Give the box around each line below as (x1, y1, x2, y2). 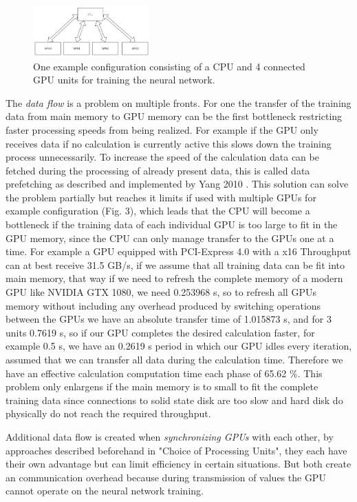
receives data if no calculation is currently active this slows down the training (6, 136, 332, 150)
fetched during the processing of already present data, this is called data (6, 163, 310, 177)
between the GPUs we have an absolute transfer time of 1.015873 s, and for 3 (6, 312, 332, 326)
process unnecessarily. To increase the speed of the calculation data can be (6, 150, 319, 164)
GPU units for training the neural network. (33, 72, 215, 87)
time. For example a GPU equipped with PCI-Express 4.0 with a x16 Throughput (6, 244, 351, 259)
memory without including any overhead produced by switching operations (6, 298, 321, 312)
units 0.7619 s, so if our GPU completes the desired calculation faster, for (6, 325, 315, 339)
